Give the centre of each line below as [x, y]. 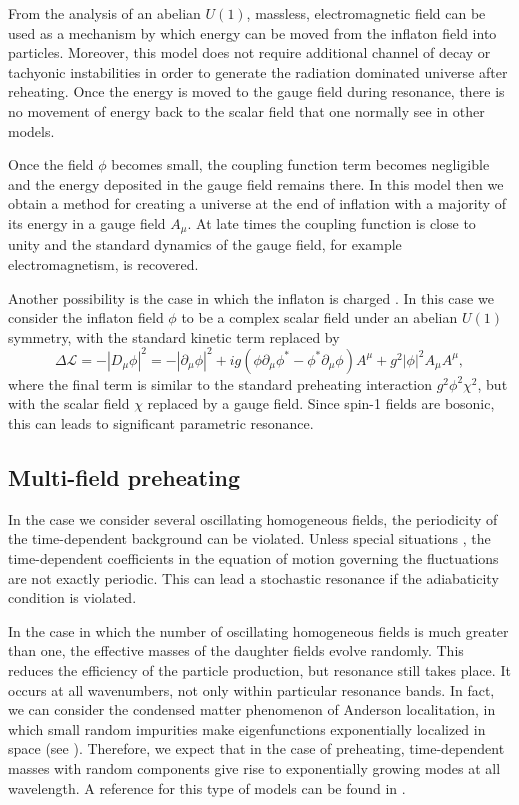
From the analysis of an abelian [104, 13]
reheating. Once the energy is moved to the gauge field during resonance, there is [256, 91]
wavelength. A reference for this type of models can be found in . [207, 787]
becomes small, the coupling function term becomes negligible [300, 164]
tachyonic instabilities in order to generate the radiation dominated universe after [258, 71]
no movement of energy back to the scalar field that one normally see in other [246, 110]
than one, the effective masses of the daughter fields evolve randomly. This [236, 650]
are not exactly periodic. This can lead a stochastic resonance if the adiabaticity [253, 577]
